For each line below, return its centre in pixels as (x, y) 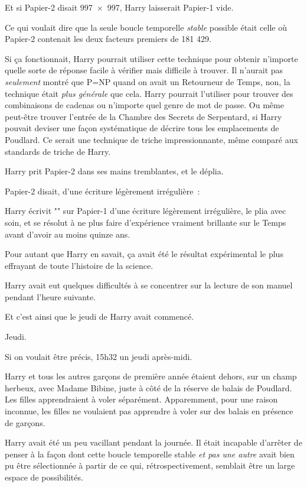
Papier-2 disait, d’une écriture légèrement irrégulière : (102, 191)
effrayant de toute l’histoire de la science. (79, 265)
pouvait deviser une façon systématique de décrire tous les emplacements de (142, 128)
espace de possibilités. (44, 477)
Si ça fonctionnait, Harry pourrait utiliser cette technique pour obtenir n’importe (151, 58)
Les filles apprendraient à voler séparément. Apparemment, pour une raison (141, 399)
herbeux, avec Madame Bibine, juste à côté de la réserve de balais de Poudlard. (148, 387)
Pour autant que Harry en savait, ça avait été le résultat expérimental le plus (144, 254)
